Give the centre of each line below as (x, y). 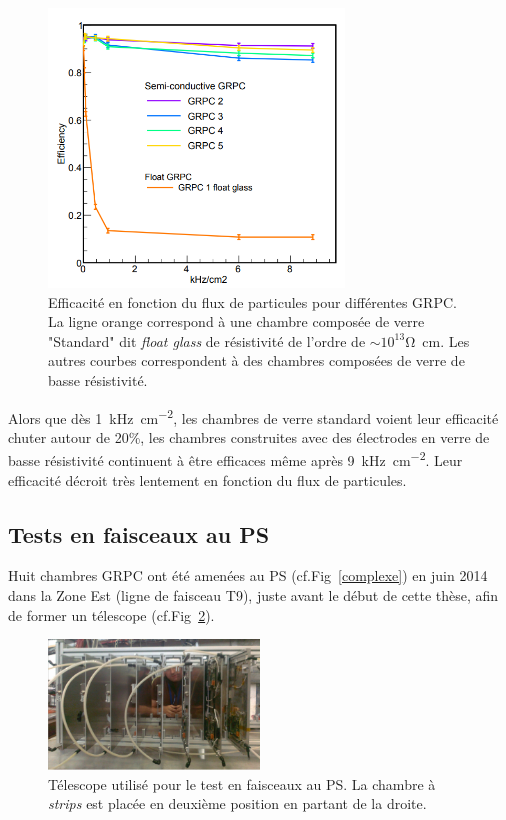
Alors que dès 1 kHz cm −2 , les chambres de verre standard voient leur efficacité (253, 416)
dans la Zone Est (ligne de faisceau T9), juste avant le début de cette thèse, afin (253, 595)
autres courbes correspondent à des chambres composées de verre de (256, 360)
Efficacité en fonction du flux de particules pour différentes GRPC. (252, 301)
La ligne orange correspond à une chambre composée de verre (236, 321)
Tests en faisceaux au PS (139, 533)
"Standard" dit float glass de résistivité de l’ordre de (207, 340)
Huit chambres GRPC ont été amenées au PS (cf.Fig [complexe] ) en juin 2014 (248, 575)
